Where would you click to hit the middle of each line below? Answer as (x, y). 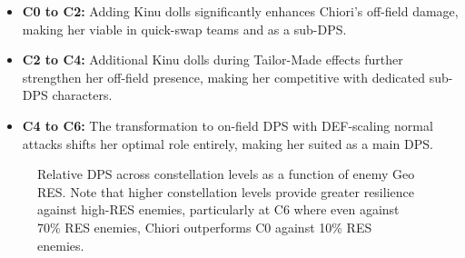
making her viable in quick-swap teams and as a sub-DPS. (184, 29)
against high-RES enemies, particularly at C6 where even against (218, 209)
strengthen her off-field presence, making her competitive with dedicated (224, 77)
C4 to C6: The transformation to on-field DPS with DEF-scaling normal (228, 125)
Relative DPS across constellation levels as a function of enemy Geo (226, 174)
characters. (82, 95)
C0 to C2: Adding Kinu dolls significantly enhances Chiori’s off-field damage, (240, 11)
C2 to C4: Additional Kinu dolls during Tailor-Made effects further (213, 60)
